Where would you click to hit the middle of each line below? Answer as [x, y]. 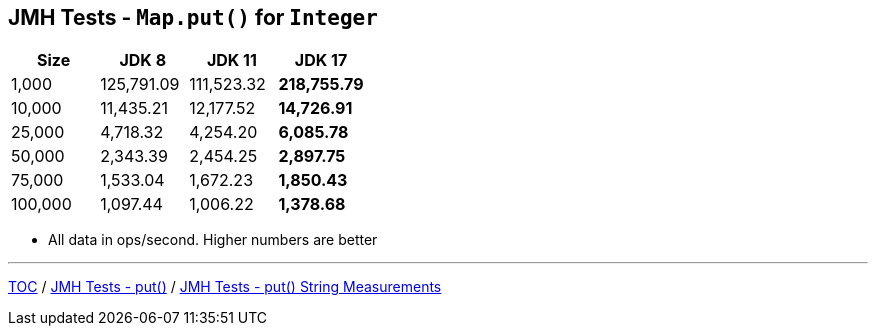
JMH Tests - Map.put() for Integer [193, 17]
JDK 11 [231, 60]
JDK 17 [321, 60]
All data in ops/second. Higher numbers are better [213, 240]
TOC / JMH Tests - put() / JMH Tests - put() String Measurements [225, 287]
